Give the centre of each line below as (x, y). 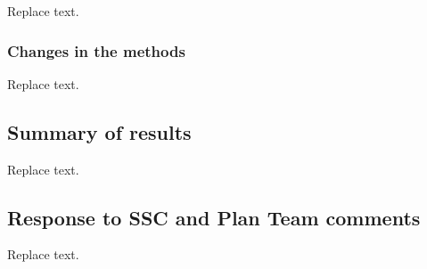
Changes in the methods (96, 50)
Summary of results (99, 131)
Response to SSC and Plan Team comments (214, 217)
